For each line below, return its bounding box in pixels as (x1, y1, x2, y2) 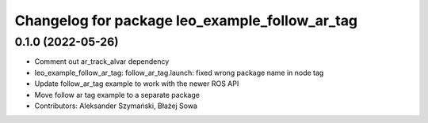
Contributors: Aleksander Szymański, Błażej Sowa (34, 101, 198, 110)
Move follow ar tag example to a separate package (34, 90, 200, 99)
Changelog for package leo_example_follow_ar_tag (14, 12, 358, 29)
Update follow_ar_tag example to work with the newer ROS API (34, 79, 239, 88)
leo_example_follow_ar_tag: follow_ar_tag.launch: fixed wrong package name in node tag (34, 68, 324, 77)
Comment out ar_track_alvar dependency (34, 57, 170, 66)
